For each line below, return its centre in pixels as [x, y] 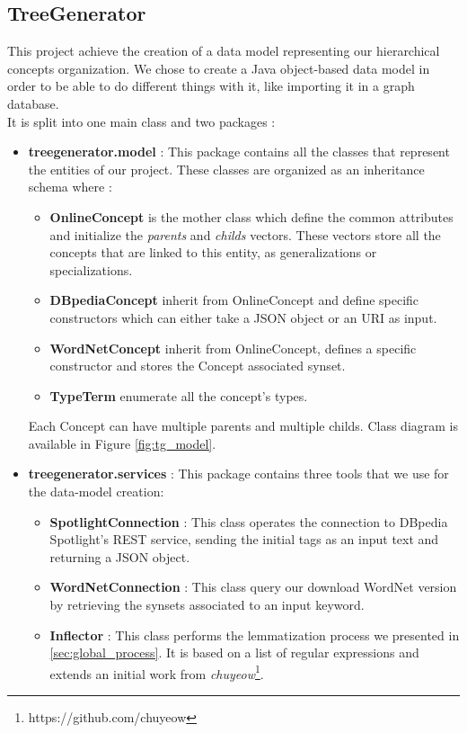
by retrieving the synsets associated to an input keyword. [207, 605]
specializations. [91, 269]
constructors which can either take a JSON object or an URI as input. [243, 317]
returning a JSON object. [120, 556]
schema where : [70, 187]
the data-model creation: [96, 492]
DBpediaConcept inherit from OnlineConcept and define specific [234, 300]
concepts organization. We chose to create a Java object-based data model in [219, 68]
